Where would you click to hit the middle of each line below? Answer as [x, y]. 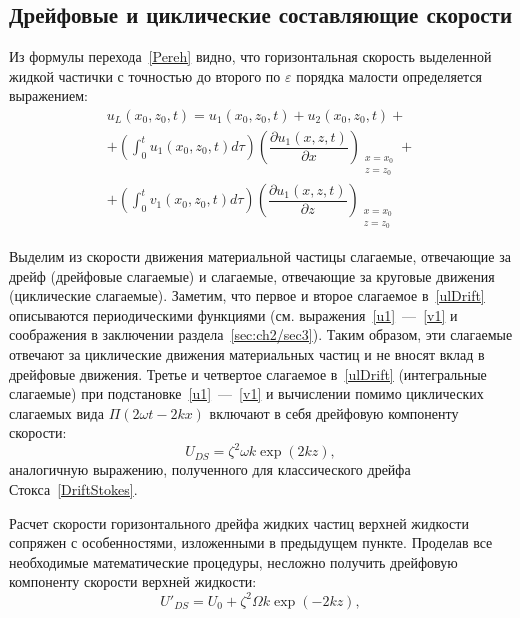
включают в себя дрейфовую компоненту [334, 412]
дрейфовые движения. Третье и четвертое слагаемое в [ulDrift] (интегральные [248, 373]
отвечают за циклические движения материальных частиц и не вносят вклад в [247, 354]
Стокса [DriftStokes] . [73, 489]
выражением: [48, 95]
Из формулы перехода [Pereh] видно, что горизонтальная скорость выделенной [250, 56]
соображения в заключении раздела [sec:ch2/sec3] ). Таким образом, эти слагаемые [261, 334]
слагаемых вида [56, 412]
